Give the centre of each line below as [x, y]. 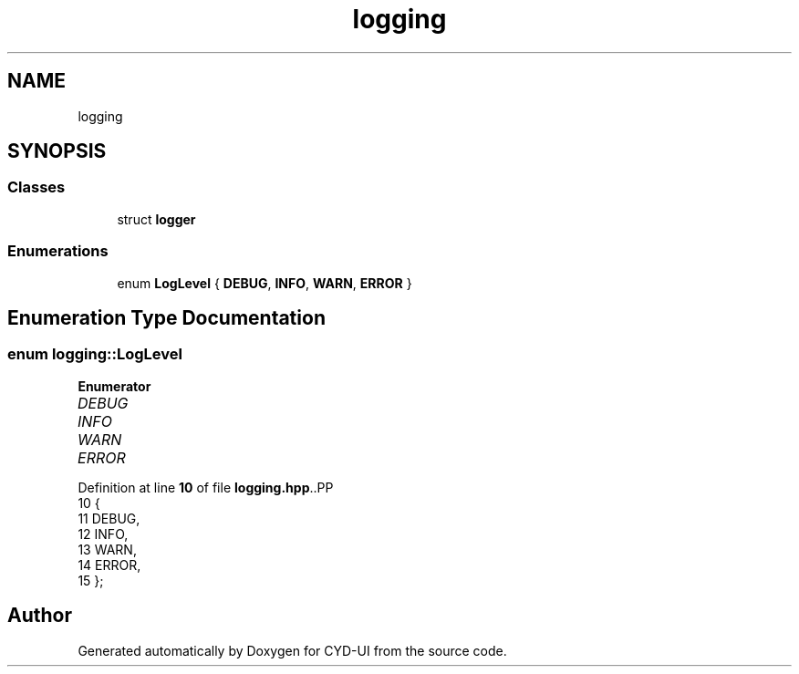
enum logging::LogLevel [95, 354]
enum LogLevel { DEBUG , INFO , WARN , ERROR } [265, 283]
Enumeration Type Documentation [166, 317]
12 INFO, [103, 534]
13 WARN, [107, 549]
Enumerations [58, 251]
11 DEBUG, [109, 518]
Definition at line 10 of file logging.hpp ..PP [206, 487]
